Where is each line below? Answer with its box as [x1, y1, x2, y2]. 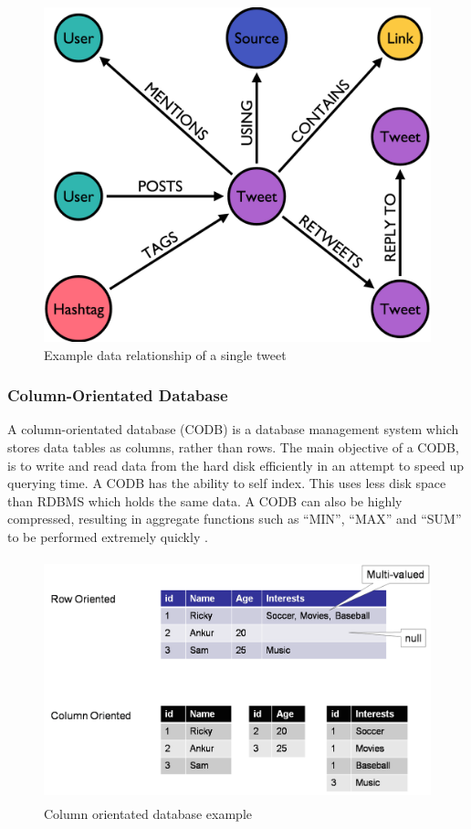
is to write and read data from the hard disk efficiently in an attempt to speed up [7, 455, 465, 474]
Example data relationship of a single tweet [44, 345, 287, 364]
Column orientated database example [44, 803, 253, 823]
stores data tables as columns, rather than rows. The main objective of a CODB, [7, 438, 459, 457]
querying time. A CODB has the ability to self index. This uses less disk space [7, 473, 446, 493]
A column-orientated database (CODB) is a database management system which [7, 420, 459, 439]
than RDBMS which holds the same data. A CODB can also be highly [7, 491, 403, 510]
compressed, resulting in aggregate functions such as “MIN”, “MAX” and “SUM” [7, 509, 462, 528]
